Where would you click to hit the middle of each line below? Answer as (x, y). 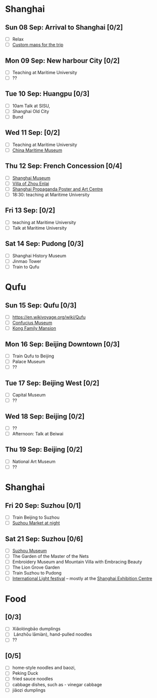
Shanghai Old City (31, 111)
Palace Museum (29, 362)
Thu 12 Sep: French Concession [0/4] (64, 166)
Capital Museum (29, 395)
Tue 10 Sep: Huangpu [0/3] (47, 94)
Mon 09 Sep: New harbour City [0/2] (62, 60)
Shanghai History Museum (39, 256)
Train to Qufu (26, 267)
